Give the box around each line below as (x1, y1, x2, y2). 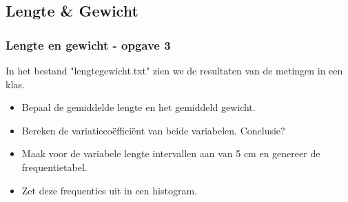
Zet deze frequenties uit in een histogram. (21, 183, 197, 197)
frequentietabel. (21, 159, 88, 174)
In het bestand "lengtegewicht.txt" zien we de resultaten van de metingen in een (6, 63, 343, 77)
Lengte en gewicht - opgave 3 (6, 36, 171, 53)
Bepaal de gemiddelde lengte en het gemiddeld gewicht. (21, 100, 256, 114)
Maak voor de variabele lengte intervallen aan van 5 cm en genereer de (21, 146, 320, 161)
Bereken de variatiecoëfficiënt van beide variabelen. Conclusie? (21, 123, 285, 137)
